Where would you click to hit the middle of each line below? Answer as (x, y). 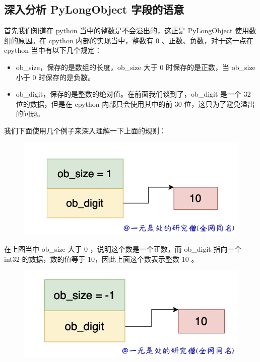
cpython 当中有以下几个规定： (53, 50)
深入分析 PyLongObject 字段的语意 (94, 9)
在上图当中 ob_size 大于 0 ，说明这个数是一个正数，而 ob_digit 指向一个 (123, 249)
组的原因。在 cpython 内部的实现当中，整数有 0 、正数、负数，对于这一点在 (129, 40)
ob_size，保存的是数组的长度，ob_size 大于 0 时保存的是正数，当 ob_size (136, 67)
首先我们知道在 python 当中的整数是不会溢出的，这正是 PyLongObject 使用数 (130, 30)
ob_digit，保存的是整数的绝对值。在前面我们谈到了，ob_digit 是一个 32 (133, 94)
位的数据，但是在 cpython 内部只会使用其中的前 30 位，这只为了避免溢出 (135, 103)
